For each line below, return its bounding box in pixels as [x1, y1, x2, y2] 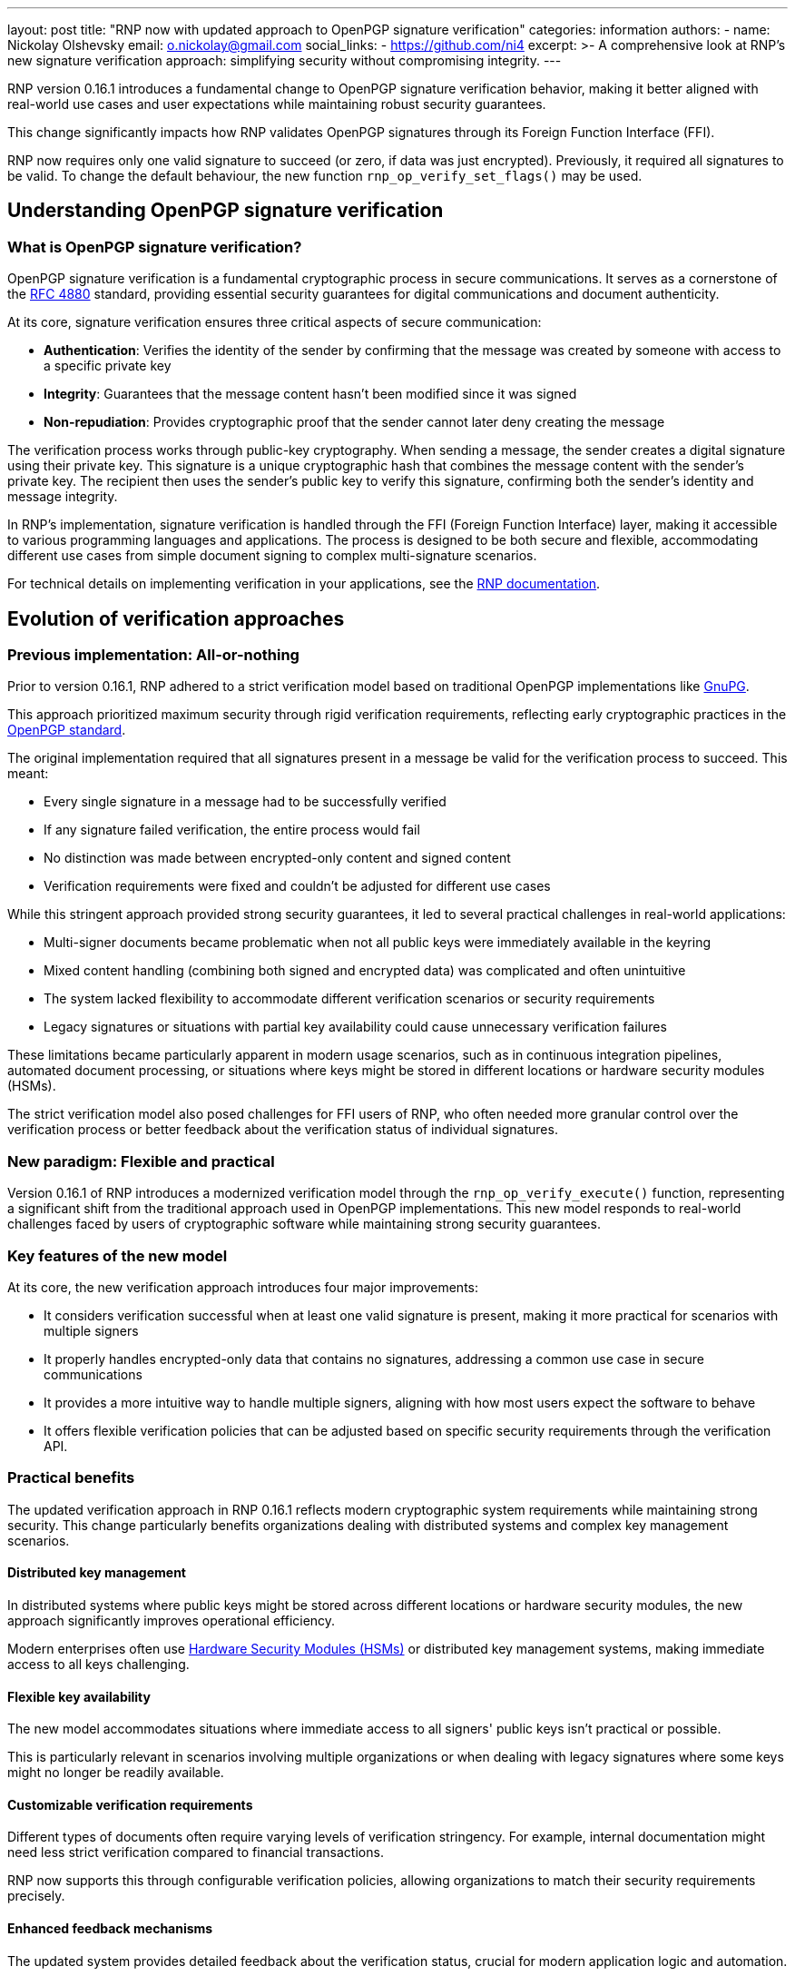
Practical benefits [7, 1468, 135, 1487]
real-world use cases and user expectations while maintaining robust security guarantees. [7, 96, 546, 112]
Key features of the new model [7, 1246, 228, 1265]
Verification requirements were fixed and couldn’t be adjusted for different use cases [44, 878, 551, 894]
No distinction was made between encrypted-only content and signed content [44, 850, 511, 866]
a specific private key [44, 358, 172, 374]
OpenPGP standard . [7, 722, 126, 738]
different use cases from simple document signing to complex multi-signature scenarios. [7, 548, 537, 564]
